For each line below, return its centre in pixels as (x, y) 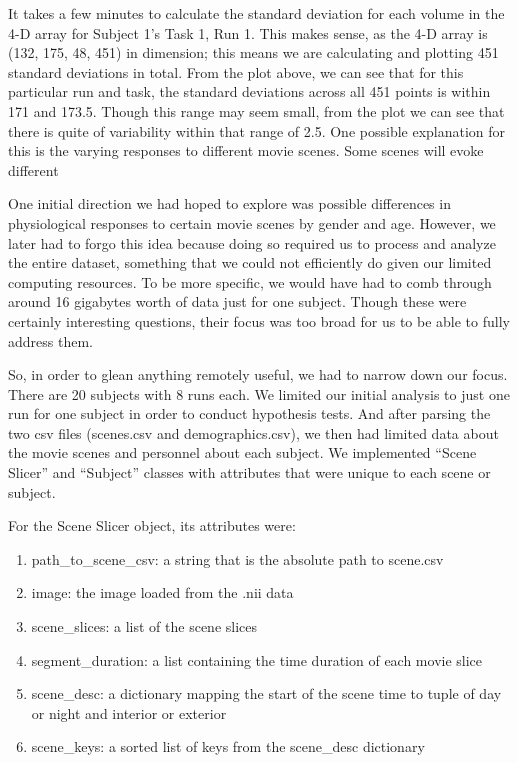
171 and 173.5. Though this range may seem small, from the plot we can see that (256, 110)
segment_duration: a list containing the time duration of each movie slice (257, 659)
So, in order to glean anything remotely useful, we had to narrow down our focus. (258, 374)
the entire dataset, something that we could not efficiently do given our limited (250, 262)
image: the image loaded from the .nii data (162, 592)
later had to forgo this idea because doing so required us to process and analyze (252, 242)
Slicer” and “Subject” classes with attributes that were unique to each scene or (249, 472)
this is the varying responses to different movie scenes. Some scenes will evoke (246, 150)
